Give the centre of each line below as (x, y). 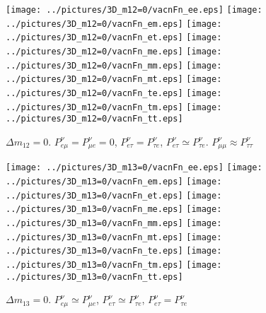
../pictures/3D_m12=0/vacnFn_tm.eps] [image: (114, 107)
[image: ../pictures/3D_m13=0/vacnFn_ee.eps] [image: (134, 168)
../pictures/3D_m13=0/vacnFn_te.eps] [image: (114, 251)
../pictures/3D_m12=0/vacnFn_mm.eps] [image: (114, 65)
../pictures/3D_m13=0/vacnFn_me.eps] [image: (114, 209)
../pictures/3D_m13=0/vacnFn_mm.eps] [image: (114, 223)
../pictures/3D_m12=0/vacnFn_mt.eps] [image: (114, 79)
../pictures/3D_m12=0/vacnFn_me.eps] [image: (114, 51)
